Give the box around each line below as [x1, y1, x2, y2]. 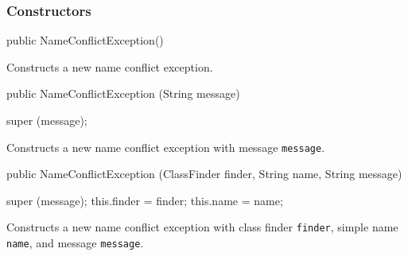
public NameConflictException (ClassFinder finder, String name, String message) [6, 165, 402, 182]
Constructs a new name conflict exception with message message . [6, 138, 325, 155]
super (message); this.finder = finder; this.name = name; [6, 192, 283, 208]
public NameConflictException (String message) [6, 85, 240, 102]
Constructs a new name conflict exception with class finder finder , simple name [6, 219, 398, 235]
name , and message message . [6, 235, 144, 251]
